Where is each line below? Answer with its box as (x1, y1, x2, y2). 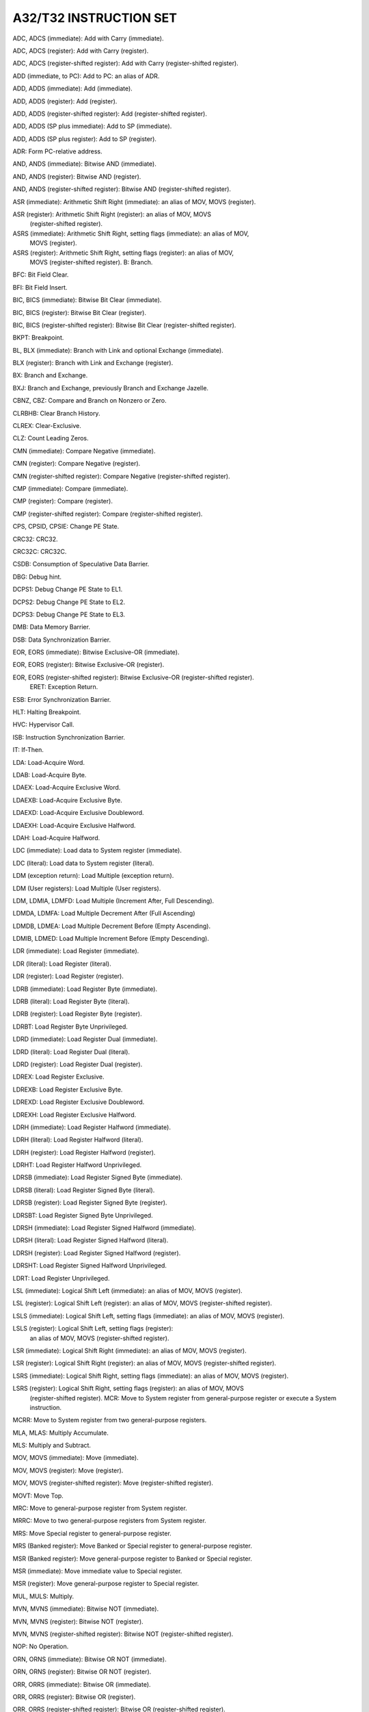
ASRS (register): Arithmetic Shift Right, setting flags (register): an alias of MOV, (12, 249, 234, 257)
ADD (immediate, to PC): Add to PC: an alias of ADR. (12, 72, 160, 80)
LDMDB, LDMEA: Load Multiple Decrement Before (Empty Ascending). (12, 922, 211, 930)
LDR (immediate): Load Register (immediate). (12, 947, 139, 955)
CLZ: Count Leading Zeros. (12, 434, 89, 442)
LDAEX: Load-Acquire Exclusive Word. (12, 783, 121, 792)
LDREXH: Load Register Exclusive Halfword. (12, 1110, 137, 1119)
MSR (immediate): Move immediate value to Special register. (12, 1567, 182, 1575)
